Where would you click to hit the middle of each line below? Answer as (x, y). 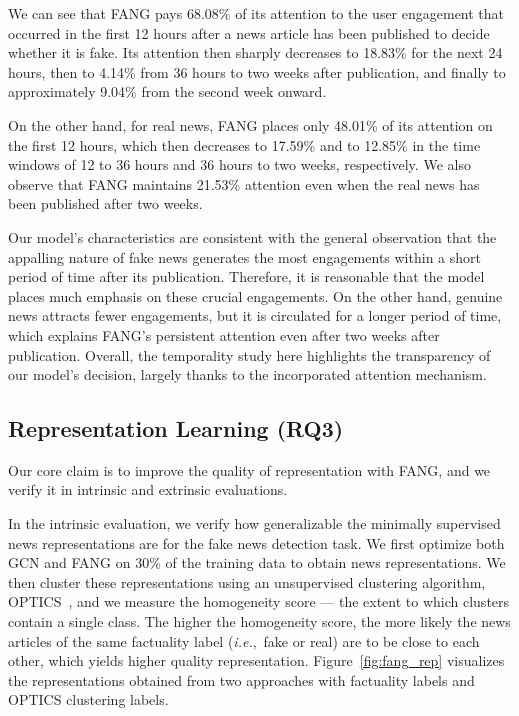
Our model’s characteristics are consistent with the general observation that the (252, 236)
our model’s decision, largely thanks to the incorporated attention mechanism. (247, 374)
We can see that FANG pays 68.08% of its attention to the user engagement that (256, 13)
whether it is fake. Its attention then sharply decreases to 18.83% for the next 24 (255, 52)
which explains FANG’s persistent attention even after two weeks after (224, 334)
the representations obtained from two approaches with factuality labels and (241, 679)
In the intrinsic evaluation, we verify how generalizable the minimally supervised (254, 523)
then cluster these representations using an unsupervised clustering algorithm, (247, 581)
